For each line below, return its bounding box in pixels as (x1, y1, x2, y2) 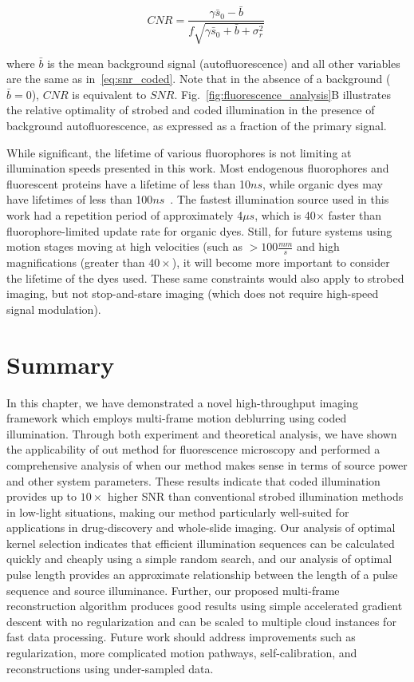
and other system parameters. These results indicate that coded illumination (6, 472, 380, 489)
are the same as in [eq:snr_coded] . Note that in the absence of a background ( (6, 70, 391, 87)
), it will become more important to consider (172, 254, 390, 271)
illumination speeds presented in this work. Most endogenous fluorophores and (6, 160, 389, 176)
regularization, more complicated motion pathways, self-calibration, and (6, 644, 357, 661)
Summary (6, 347, 115, 380)
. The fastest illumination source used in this (170, 191, 389, 208)
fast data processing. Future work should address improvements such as (6, 628, 356, 645)
